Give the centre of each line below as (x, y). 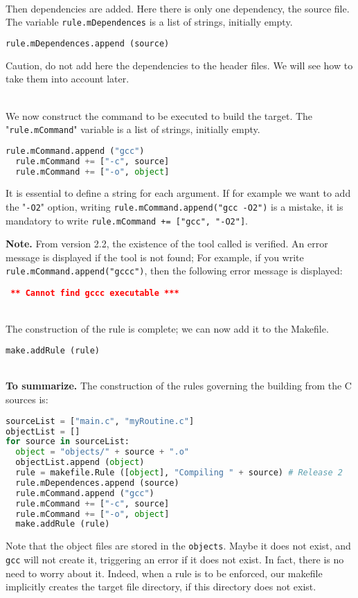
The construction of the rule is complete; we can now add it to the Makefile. (167, 329)
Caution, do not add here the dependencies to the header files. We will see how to (179, 65)
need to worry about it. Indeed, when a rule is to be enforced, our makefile (164, 573)
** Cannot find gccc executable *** (95, 293)
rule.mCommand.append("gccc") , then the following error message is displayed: (174, 271)
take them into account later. (68, 79)
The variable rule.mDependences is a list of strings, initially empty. (149, 22)
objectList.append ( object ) (80, 463)
